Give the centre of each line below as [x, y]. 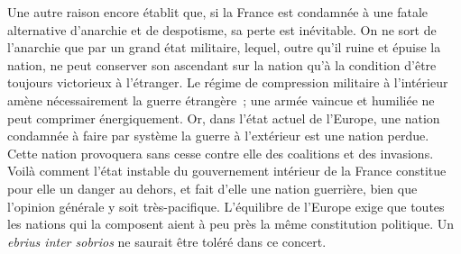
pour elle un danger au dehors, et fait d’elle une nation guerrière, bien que [212, 188]
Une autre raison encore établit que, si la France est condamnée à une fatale [218, 12]
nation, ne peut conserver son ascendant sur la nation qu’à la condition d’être [222, 64]
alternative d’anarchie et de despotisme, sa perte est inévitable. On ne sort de [222, 29]
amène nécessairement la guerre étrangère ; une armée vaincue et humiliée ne [221, 100]
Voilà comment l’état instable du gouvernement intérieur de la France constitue [227, 171]
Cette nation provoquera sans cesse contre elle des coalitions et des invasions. [221, 153]
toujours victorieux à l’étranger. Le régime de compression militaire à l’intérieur [228, 82]
